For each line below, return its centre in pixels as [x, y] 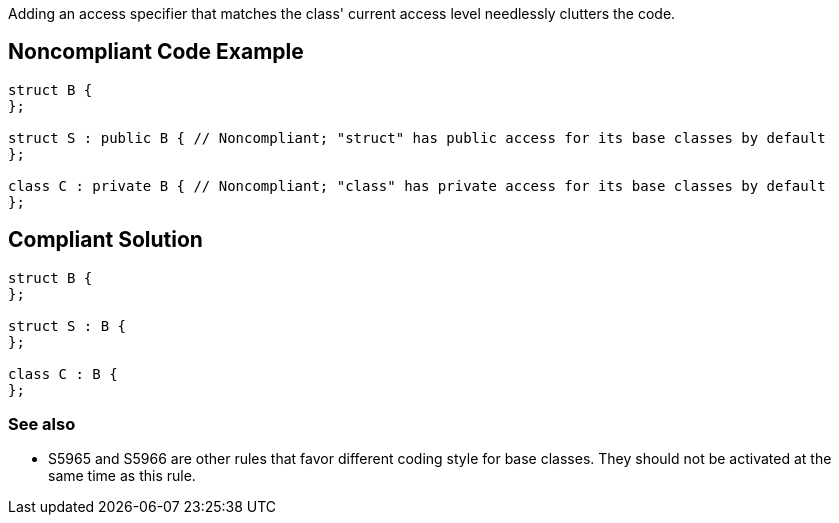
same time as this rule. [122, 476]
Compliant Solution [105, 240]
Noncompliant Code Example [156, 52]
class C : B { [63, 373]
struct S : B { [67, 325]
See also [42, 424]
